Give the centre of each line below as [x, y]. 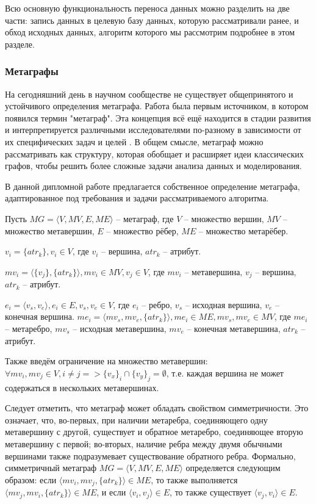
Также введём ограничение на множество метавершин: [106, 361]
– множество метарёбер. [243, 230]
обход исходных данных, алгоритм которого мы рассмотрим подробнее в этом [150, 32]
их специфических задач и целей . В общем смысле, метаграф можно [134, 141]
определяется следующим [233, 468]
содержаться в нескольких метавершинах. [82, 387]
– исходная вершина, [224, 304]
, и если [111, 492]
